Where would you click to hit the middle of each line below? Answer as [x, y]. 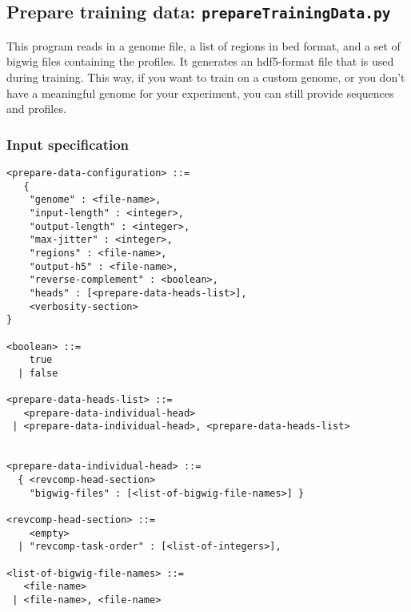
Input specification [68, 144]
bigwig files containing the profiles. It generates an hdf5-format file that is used [200, 61]
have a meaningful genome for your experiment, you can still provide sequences [200, 93]
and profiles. [36, 109]
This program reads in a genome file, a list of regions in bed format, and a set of [204, 45]
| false [38, 373]
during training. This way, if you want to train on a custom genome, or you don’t [206, 76]
